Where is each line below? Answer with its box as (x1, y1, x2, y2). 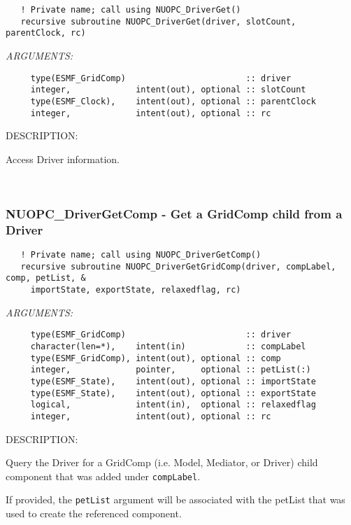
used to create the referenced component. (6, 506, 182, 521)
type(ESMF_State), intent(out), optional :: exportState (30, 388, 316, 398)
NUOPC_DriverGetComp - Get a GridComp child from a (6, 204, 343, 222)
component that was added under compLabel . (6, 468, 201, 483)
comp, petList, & (6, 273, 86, 283)
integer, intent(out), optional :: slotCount (30, 85, 306, 95)
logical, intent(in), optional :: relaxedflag (30, 400, 316, 410)
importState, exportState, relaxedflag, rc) (30, 285, 241, 295)
